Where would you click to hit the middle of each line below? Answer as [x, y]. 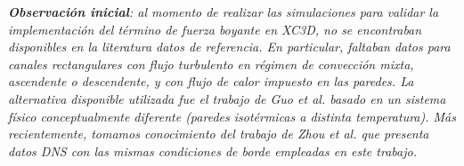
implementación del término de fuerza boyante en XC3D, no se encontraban [215, 29]
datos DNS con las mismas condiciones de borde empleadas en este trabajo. [212, 150]
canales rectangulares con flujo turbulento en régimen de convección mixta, [211, 63]
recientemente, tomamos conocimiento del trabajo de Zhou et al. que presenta [219, 134]
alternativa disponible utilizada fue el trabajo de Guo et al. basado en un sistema [227, 98]
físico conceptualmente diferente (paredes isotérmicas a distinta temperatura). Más [232, 116]
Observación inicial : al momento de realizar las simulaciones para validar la [224, 12]
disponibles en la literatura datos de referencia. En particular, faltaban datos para [229, 47]
